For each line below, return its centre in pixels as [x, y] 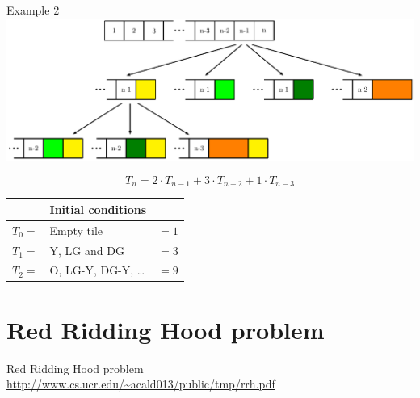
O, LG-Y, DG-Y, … [97, 270]
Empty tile [76, 230]
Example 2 [33, 10]
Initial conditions [98, 209]
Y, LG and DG [87, 250]
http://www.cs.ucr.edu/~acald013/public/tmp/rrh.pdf [141, 384]
